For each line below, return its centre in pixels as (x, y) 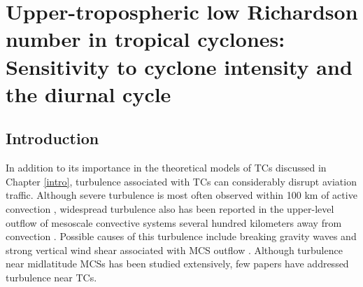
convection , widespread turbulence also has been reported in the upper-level (170, 208)
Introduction (52, 138)
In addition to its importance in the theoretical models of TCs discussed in (166, 168)
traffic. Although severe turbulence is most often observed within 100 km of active (181, 195)
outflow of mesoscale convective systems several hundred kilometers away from (174, 222)
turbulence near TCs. (51, 277)
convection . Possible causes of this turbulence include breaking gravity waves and (181, 236)
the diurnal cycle (88, 93)
